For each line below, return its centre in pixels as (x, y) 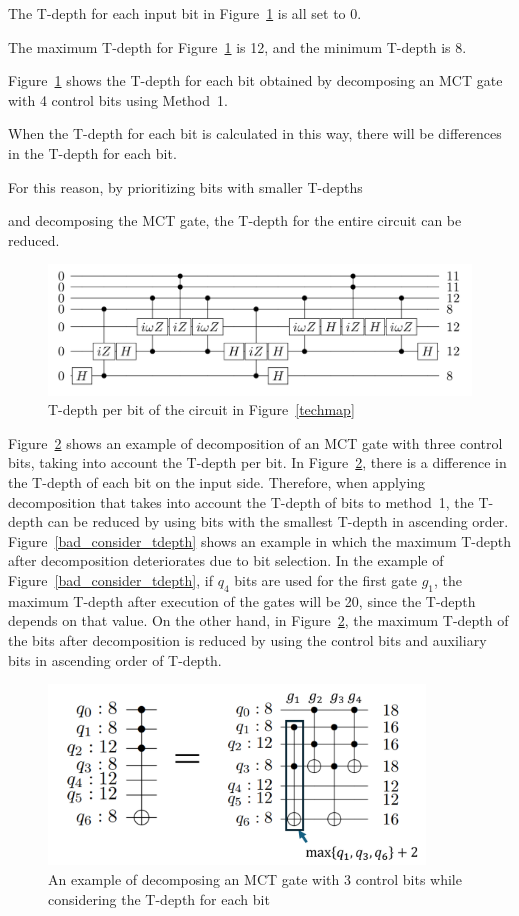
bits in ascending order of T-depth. (115, 659)
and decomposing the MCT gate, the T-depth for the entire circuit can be (235, 220)
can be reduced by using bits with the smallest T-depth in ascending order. (278, 521)
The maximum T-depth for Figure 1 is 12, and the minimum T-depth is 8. (237, 46)
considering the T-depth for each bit (159, 898)
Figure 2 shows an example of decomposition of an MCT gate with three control (255, 442)
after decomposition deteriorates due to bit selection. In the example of (226, 560)
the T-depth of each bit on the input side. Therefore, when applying (217, 481)
